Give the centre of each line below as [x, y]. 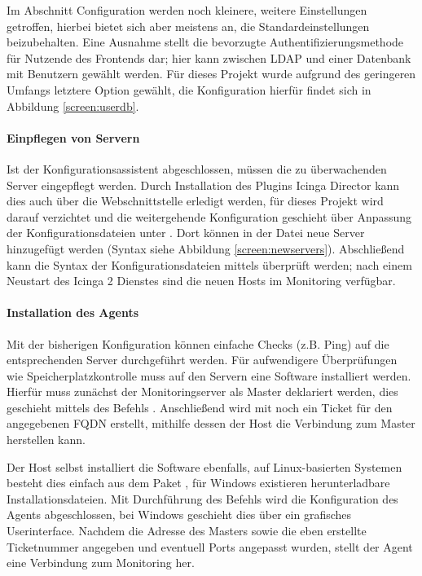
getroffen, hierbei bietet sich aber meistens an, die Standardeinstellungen [188, 26]
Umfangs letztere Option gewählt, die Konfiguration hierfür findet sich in [189, 89]
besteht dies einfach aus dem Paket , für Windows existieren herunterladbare [198, 483]
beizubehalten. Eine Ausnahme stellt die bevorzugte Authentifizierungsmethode [205, 42]
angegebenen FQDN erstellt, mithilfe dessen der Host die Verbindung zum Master [211, 423]
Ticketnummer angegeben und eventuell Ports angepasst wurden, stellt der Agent [210, 546]
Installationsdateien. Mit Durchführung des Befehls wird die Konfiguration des [202, 498]
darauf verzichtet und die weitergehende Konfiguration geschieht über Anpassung [209, 216]
